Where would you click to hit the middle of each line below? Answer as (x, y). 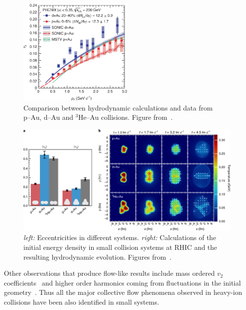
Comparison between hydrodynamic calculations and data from (118, 107)
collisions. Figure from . (137, 117)
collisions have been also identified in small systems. (82, 301)
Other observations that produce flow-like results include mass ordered (109, 273)
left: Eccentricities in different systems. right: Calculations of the (120, 237)
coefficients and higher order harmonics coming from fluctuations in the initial (123, 282)
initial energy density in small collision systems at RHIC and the (120, 247)
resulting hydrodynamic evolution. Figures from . (98, 256)
